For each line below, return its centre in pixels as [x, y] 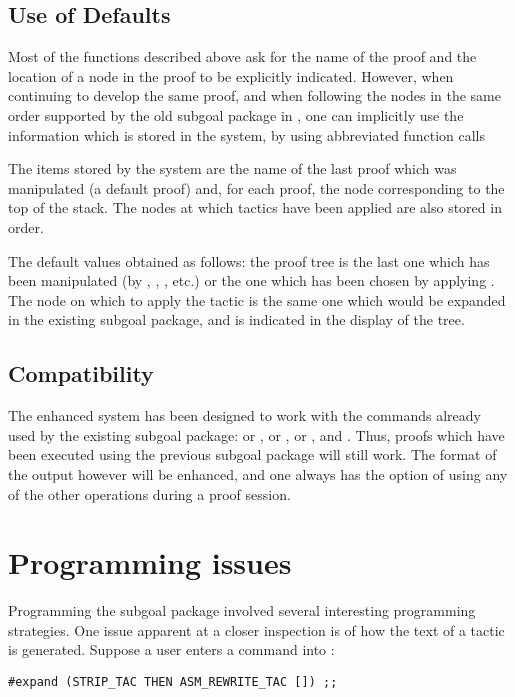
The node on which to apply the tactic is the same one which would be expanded [257, 299]
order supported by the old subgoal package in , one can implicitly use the [236, 114]
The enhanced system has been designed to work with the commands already [244, 415]
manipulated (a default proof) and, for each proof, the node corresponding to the [256, 187]
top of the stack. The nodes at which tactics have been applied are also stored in [255, 207]
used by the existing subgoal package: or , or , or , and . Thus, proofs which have [256, 434]
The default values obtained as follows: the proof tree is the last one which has [249, 260]
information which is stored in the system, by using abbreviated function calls [246, 134]
